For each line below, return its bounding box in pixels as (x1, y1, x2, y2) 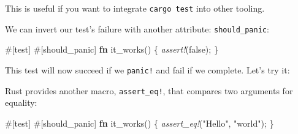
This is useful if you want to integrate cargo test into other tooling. (5, 2, 265, 14)
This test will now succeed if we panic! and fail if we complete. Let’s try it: (5, 63, 290, 76)
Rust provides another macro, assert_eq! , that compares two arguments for (5, 84, 293, 97)
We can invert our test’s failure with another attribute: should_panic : (5, 22, 269, 35)
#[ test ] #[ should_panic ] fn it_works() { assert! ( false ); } (5, 43, 218, 56)
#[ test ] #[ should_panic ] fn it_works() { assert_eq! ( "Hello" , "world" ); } (5, 116, 274, 129)
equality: (5, 96, 37, 109)
